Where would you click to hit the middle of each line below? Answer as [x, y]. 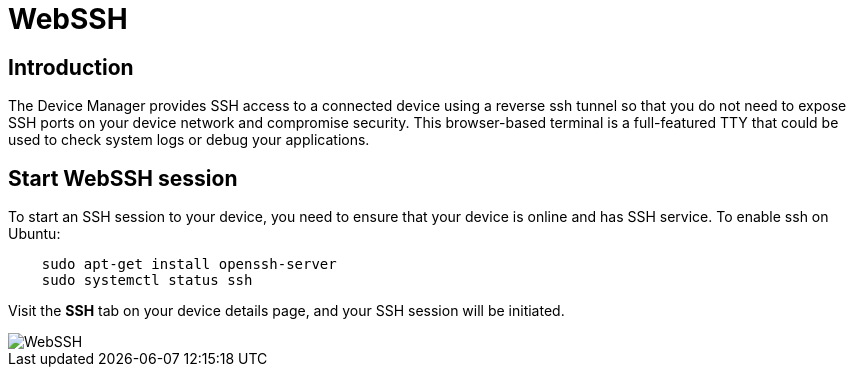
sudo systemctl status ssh [147, 280]
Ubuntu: [34, 234]
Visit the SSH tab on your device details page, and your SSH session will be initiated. [286, 311]
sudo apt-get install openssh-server [189, 264]
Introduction [71, 67]
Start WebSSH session [123, 178]
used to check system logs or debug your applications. [189, 140]
